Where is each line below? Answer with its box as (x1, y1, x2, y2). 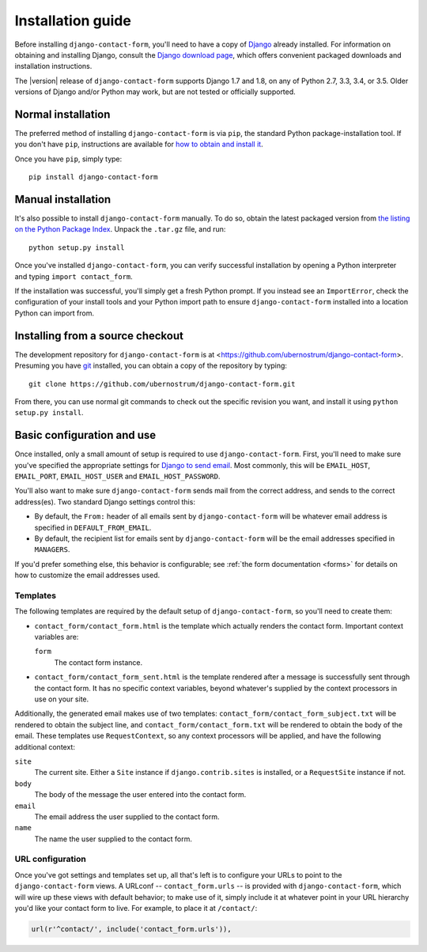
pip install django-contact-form (28, 172, 158, 182)
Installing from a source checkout (14, 329, 183, 342)
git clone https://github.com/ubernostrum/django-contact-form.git (28, 380, 296, 388)
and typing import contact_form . (14, 271, 134, 281)
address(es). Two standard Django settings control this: (14, 497, 195, 506)
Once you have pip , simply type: (14, 154, 123, 164)
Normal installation (14, 108, 111, 121)
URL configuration (14, 854, 86, 865)
